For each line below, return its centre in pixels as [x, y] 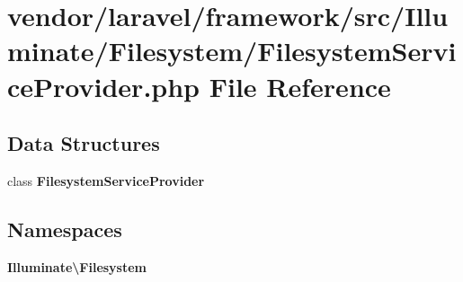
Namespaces [65, 229]
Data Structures [84, 143]
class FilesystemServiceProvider [106, 180]
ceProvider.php [104, 86]
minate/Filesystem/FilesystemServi [232, 51]
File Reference [300, 86]
